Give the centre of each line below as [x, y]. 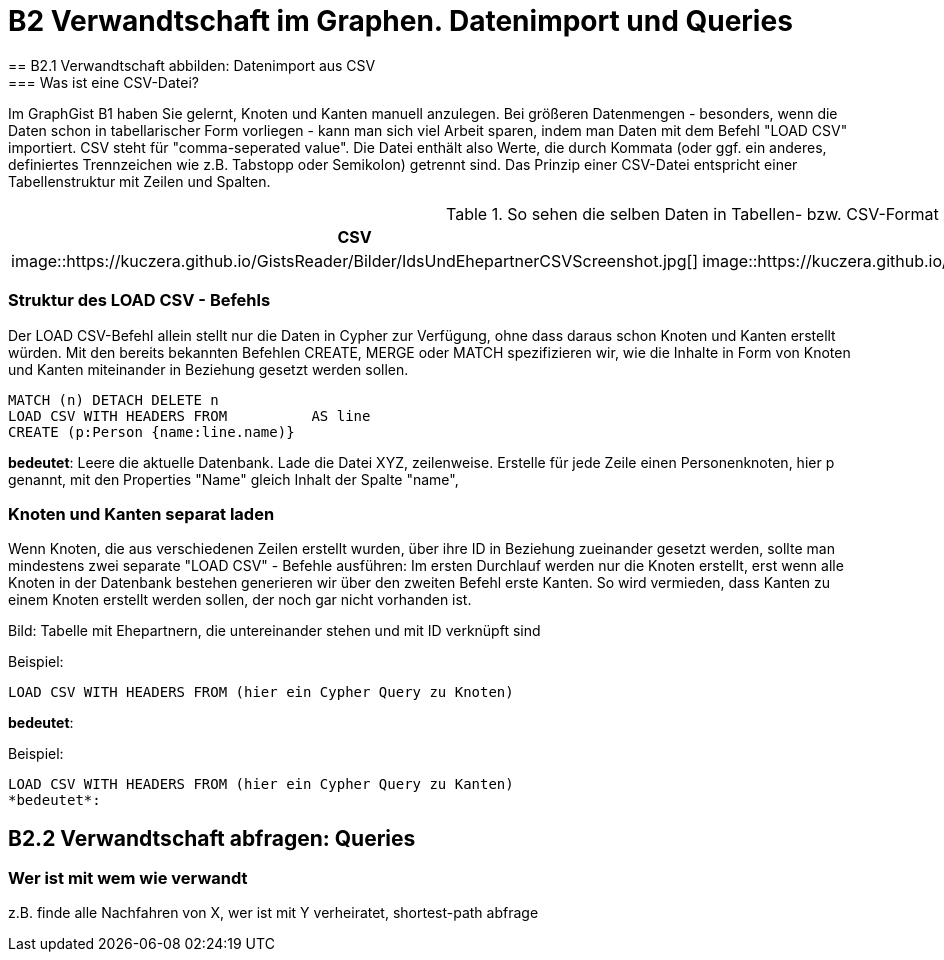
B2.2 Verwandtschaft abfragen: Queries [212, 838]
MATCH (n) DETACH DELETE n [113, 399]
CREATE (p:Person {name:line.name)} [151, 431]
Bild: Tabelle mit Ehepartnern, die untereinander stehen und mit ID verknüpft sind [274, 631]
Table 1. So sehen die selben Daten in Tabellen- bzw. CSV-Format [692, 213]
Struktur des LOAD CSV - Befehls [139, 300]
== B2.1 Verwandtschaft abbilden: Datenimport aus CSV [192, 65]
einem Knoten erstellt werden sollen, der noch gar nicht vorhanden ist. [240, 600]
